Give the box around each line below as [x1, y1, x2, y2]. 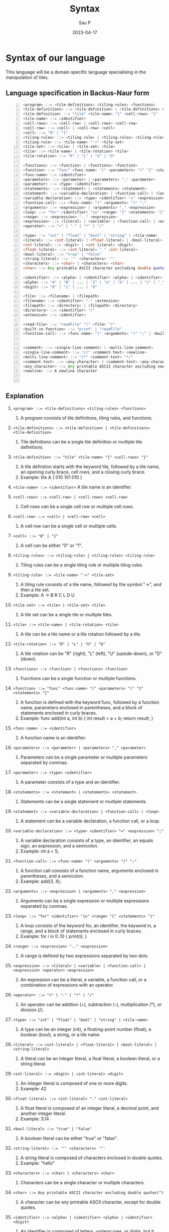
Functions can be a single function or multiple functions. [20, 675, 137, 681]
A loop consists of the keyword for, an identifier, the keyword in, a [20, 922, 156, 928]
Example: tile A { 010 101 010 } [20, 474, 82, 480]
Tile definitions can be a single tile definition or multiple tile [20, 438, 142, 445]
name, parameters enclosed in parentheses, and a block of [20, 704, 142, 710]
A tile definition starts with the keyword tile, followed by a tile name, [20, 463, 160, 469]
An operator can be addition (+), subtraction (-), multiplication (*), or [20, 1001, 162, 1007]
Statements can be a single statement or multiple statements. [20, 798, 147, 804]
